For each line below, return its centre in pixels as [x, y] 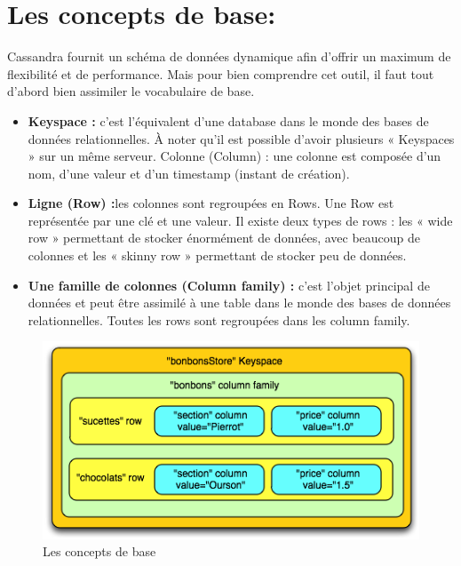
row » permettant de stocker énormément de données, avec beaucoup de [224, 238]
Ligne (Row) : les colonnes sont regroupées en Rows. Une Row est [211, 203]
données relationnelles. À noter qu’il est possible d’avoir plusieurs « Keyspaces [241, 138]
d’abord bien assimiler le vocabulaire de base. [131, 91]
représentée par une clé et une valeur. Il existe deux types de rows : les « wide [240, 220]
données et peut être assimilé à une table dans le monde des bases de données [239, 303]
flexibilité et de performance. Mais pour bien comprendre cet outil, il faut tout [221, 73]
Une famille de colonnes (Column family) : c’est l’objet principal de [229, 285]
